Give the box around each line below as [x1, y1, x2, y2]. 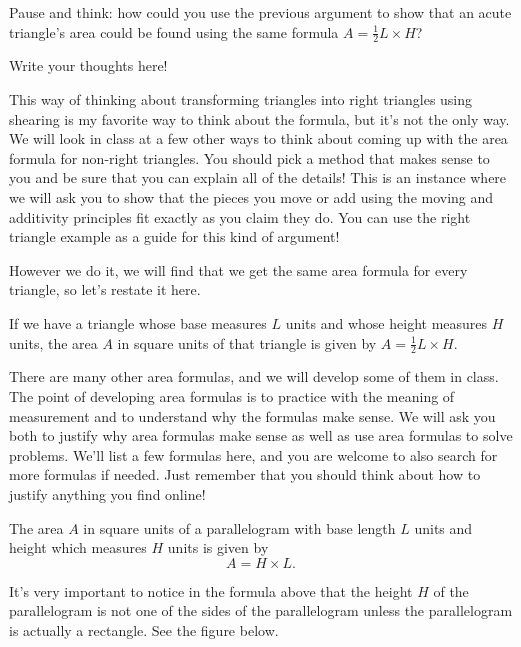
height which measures [9, 537, 147, 558]
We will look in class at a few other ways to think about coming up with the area [9, 128, 508, 149]
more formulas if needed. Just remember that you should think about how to [9, 464, 481, 485]
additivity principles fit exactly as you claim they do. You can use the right [9, 206, 471, 227]
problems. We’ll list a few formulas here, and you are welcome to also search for [9, 444, 498, 465]
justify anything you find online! [9, 483, 206, 504]
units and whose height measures [285, 312, 488, 333]
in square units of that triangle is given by [117, 332, 377, 353]
